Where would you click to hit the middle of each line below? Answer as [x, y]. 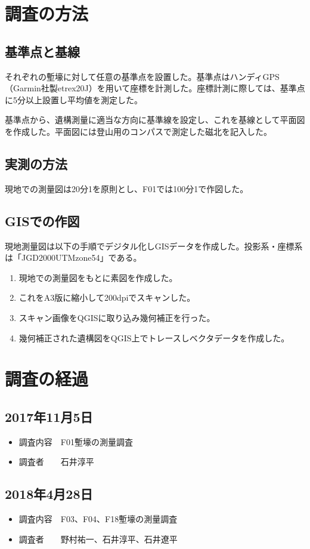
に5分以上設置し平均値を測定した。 [74, 99]
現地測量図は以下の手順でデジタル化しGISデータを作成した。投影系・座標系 [154, 246]
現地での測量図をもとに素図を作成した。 [98, 277]
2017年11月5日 [49, 416]
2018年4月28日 [49, 494]
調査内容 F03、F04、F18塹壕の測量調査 [98, 519]
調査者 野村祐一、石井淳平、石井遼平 [98, 539]
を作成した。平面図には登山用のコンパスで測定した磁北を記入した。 [138, 131]
